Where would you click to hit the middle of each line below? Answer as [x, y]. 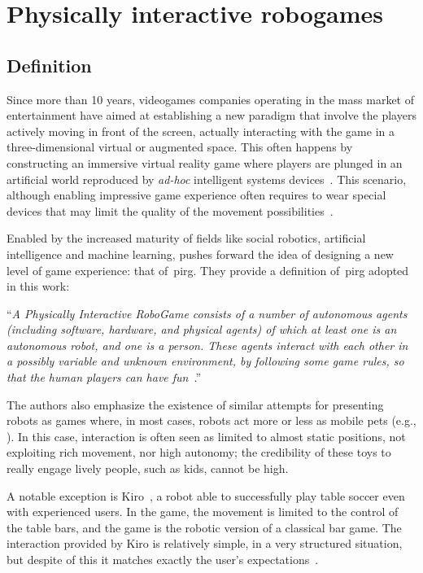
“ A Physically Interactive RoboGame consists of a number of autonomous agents [207, 313]
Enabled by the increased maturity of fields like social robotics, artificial [186, 238]
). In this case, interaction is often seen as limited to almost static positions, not [206, 436]
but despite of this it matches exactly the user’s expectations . [163, 560]
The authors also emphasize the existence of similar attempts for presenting [195, 404]
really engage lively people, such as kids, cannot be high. [148, 468]
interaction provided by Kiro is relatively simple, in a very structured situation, [205, 543]
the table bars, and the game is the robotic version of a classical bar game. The [204, 527]
